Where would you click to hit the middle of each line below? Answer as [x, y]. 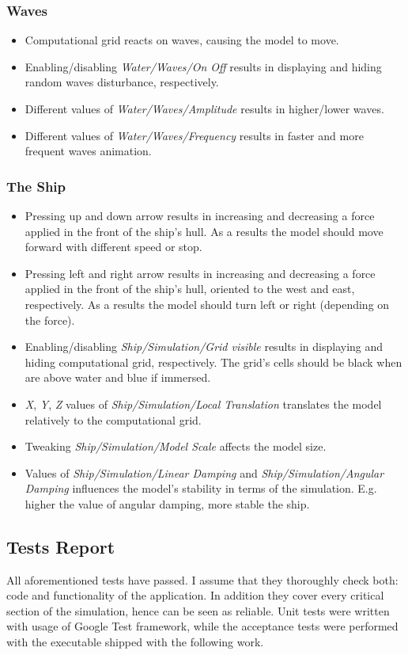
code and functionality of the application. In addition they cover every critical [195, 595]
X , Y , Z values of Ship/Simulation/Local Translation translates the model [203, 404]
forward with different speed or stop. [113, 247]
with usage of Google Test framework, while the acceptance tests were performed [202, 626]
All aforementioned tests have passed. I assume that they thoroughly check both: [202, 579]
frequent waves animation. [88, 151]
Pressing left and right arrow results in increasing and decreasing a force [200, 273]
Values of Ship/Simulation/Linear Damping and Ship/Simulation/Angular [204, 472]
